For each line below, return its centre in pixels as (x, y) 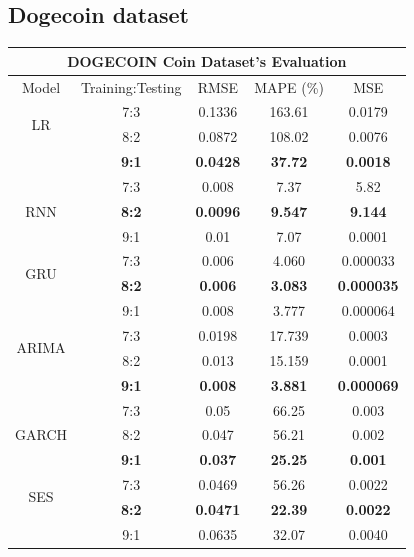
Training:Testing (131, 86)
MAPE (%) (289, 86)
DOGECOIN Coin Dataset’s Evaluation (207, 60)
